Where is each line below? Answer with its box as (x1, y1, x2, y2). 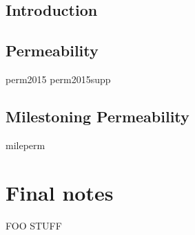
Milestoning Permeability (6, 105, 189, 126)
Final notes (6, 178, 114, 206)
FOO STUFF (6, 218, 62, 232)
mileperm (6, 137, 45, 152)
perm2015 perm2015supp (6, 71, 111, 86)
